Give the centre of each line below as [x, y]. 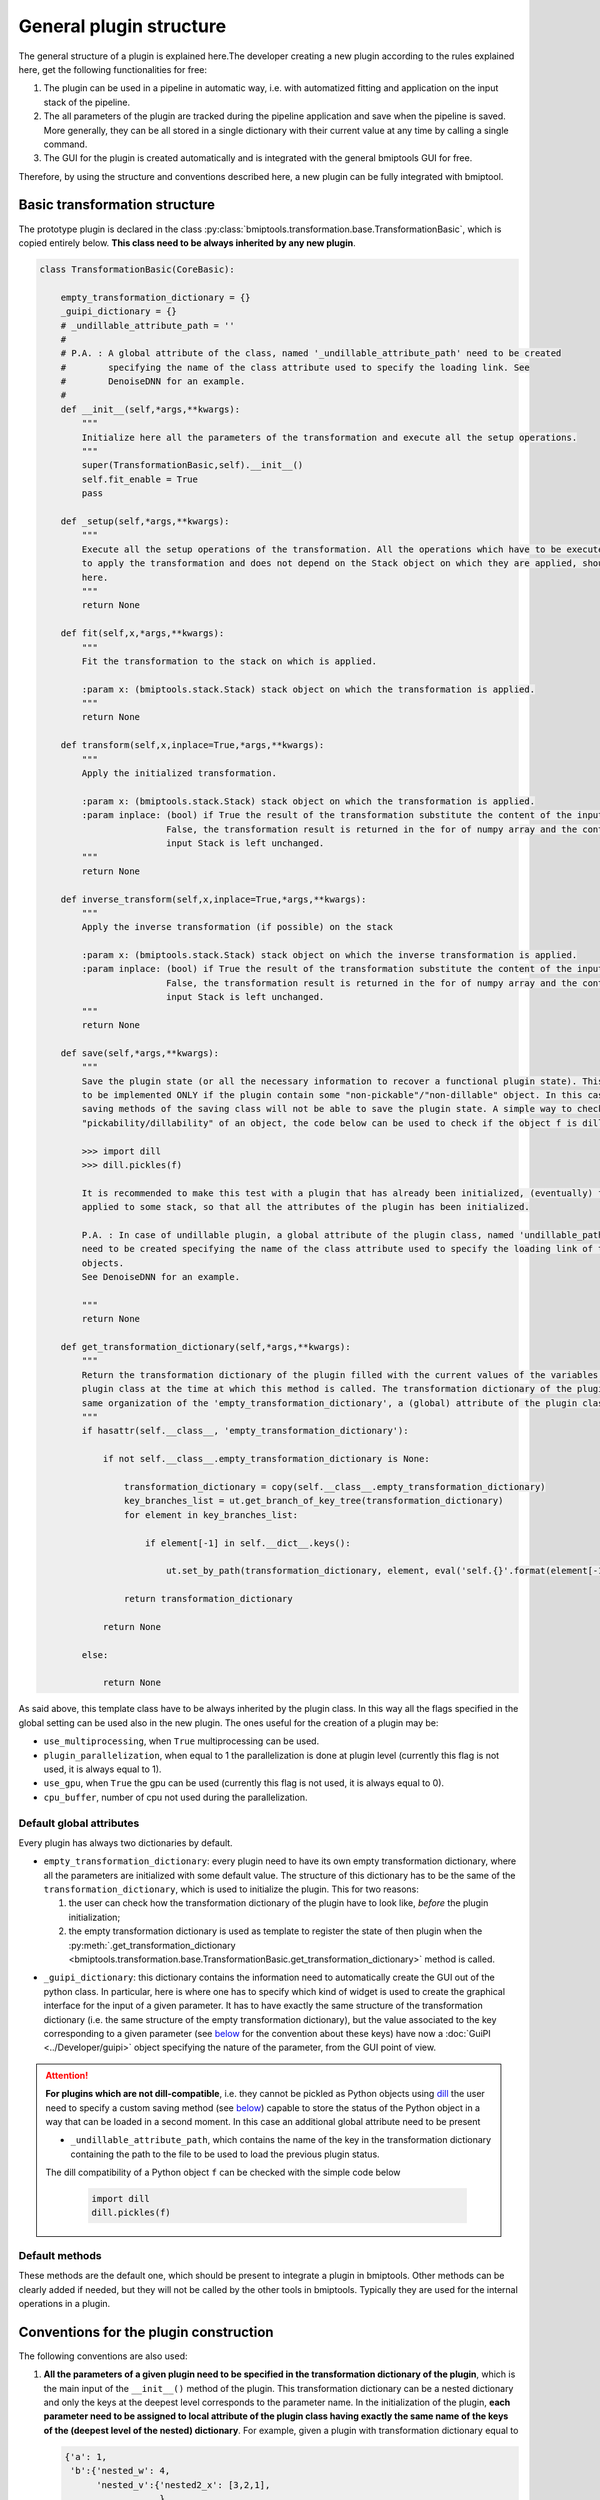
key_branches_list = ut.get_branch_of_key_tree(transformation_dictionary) [313, 1501]
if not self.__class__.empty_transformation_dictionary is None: [266, 1459]
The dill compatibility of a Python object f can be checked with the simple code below [223, 2172]
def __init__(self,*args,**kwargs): [150, 409]
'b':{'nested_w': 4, [120, 2471]
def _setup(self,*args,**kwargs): [145, 521]
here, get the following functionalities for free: [112, 69]
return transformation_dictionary [208, 1599]
